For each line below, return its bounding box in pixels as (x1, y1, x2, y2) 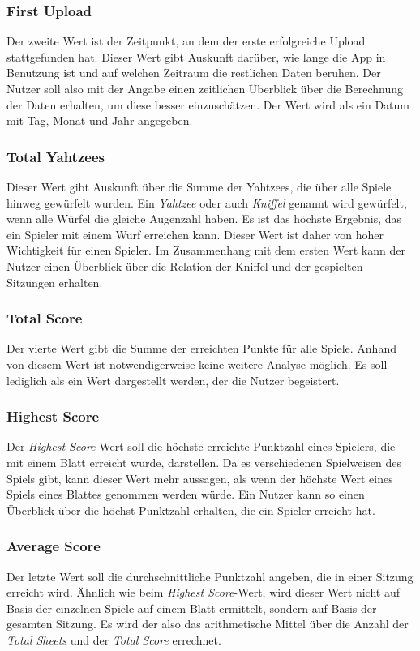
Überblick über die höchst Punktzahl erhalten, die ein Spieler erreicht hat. (6, 501, 375, 518)
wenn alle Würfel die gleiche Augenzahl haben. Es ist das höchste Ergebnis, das (6, 210, 402, 227)
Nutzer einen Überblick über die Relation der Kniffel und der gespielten (6, 257, 363, 274)
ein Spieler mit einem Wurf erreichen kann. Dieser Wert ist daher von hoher (6, 225, 384, 242)
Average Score (6, 536, 101, 556)
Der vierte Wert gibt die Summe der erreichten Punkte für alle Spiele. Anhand (6, 340, 396, 357)
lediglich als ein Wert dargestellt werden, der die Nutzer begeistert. (6, 371, 340, 388)
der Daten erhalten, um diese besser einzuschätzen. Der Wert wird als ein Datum (6, 96, 409, 113)
